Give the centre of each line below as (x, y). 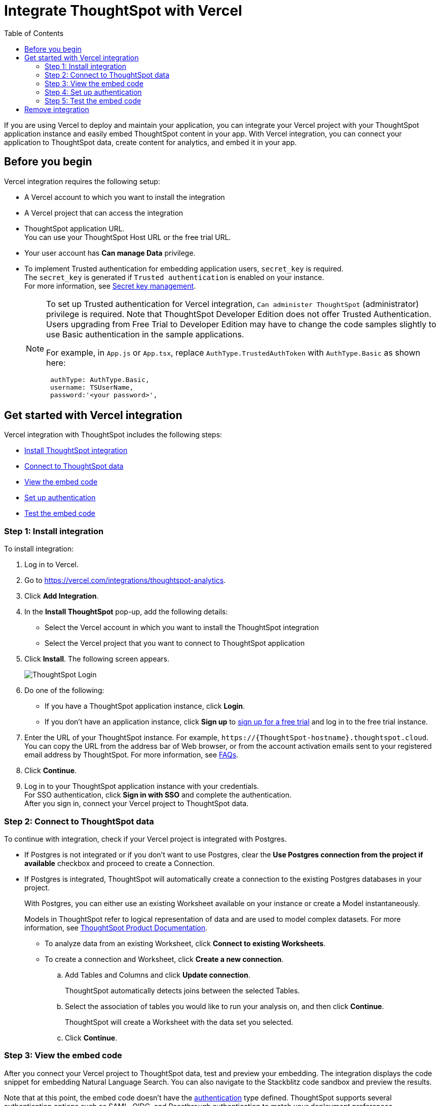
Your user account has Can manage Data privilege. (110, 253)
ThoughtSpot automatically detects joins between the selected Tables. (182, 990)
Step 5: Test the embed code (93, 100)
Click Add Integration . (62, 596)
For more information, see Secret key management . (110, 286)
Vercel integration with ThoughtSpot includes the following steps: (113, 435)
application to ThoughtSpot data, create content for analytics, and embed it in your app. (151, 142)
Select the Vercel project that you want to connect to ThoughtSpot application (175, 643)
